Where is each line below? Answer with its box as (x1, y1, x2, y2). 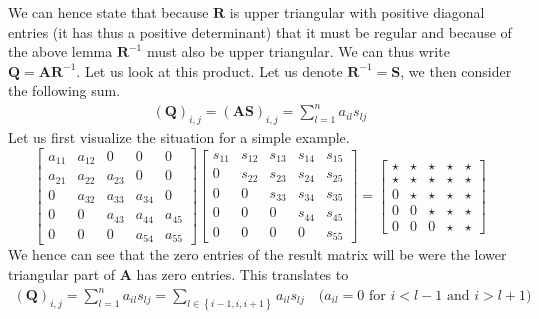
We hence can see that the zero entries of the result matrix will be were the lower (8, 244, 507, 265)
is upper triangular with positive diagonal (229, 2, 485, 22)
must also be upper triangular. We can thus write (146, 41, 450, 62)
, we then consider (400, 60, 512, 81)
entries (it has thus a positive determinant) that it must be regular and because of (8, 21, 512, 42)
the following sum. (8, 80, 121, 101)
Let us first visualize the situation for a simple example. (8, 127, 350, 148)
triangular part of (8, 263, 116, 284)
